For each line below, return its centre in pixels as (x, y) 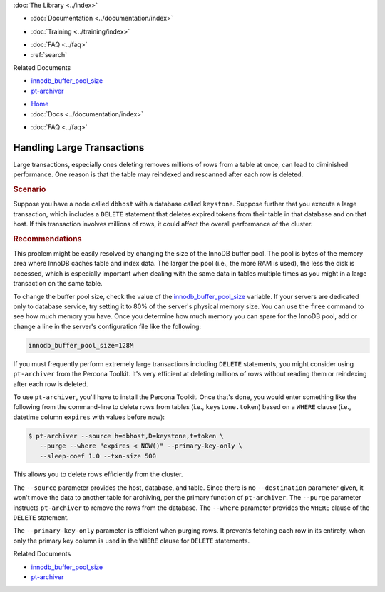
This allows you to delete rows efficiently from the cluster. (98, 474)
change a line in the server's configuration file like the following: (107, 326)
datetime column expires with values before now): (89, 417)
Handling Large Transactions (79, 147)
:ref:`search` (49, 54)
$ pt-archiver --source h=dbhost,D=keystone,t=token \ (126, 436)
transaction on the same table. (58, 284)
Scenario (30, 189)
